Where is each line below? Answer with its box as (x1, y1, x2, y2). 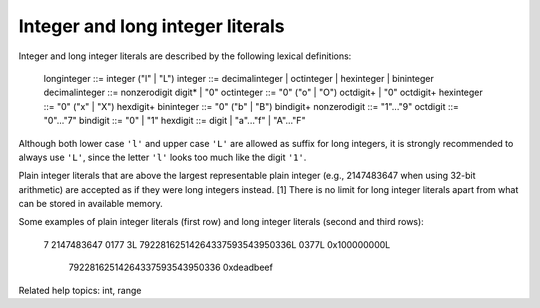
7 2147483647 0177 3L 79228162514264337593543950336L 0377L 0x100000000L (43, 238, 391, 250)
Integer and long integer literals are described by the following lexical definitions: (18, 50, 352, 62)
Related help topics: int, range (18, 284, 142, 296)
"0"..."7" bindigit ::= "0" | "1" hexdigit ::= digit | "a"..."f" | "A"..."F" (43, 115, 306, 127)
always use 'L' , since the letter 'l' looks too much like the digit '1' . (18, 151, 307, 163)
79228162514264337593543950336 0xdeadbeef (68, 261, 274, 274)
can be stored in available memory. (18, 198, 164, 210)
